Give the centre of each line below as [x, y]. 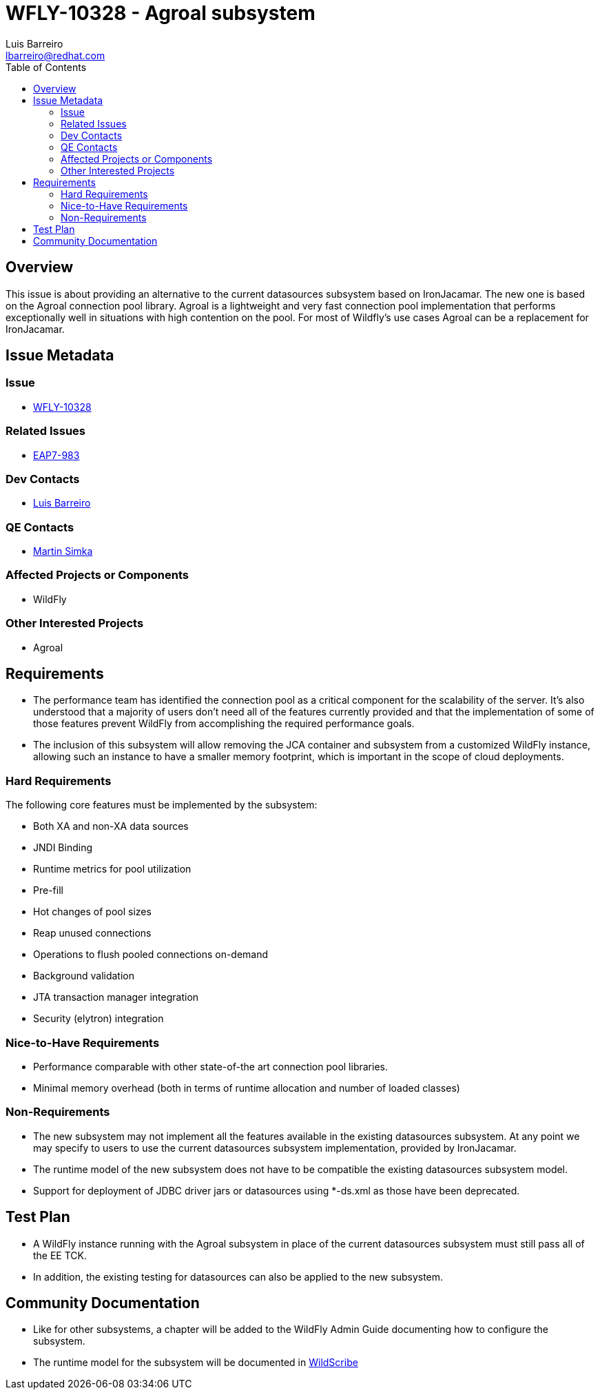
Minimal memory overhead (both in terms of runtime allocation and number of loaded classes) [247, 1088]
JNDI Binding [63, 848]
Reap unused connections [92, 933]
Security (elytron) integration [99, 1019]
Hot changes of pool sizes [92, 912]
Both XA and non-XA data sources [111, 826]
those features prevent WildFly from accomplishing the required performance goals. [224, 724]
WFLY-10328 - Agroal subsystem [161, 13]
